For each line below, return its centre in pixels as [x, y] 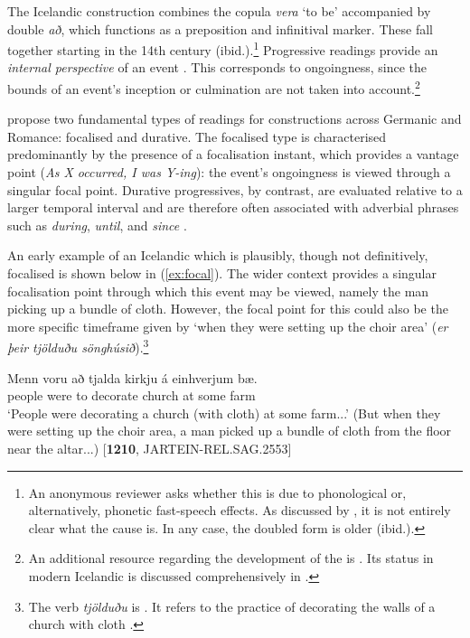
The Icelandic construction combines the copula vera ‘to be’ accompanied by [219, 11]
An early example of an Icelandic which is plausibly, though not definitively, [218, 255]
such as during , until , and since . [97, 225]
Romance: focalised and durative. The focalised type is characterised [197, 136]
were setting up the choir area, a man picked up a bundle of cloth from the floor [230, 431]
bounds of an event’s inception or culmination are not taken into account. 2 [214, 87]
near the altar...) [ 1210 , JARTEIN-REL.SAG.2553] [150, 449]
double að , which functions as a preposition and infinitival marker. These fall [220, 28]
